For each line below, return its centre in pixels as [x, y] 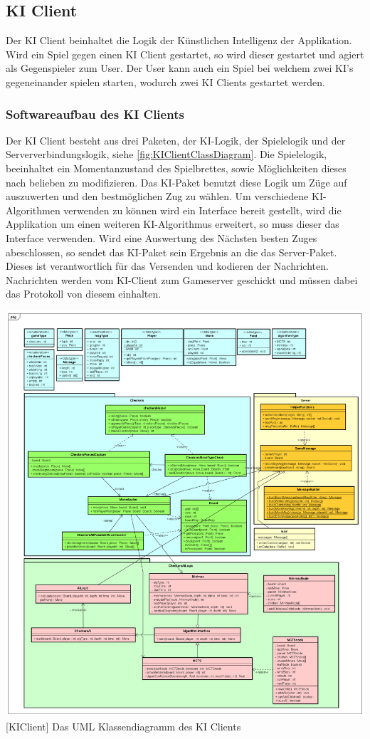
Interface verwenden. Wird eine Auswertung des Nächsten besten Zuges [162, 237]
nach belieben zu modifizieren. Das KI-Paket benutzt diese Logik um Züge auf [176, 182]
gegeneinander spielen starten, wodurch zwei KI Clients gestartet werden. [165, 82]
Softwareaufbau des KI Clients [95, 114]
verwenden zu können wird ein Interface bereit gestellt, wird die [202, 210]
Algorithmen [33, 210]
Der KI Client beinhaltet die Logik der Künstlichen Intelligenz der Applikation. [179, 40]
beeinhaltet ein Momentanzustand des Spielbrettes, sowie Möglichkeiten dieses [176, 168]
